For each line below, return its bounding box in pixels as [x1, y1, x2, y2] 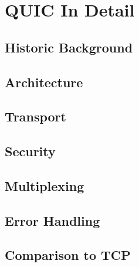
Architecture [5, 72, 83, 91]
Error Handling [5, 211, 100, 229]
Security [5, 142, 56, 160]
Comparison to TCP [5, 246, 131, 264]
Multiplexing [5, 176, 84, 195]
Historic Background [5, 38, 133, 56]
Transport [5, 107, 66, 126]
